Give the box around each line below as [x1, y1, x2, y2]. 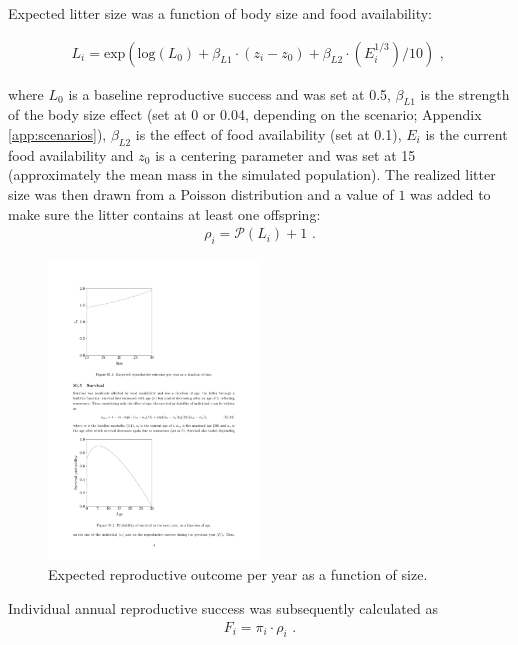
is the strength [420, 83, 510, 104]
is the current [425, 124, 508, 145]
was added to [410, 184, 491, 204]
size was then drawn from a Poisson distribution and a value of [8, 184, 394, 204]
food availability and [8, 144, 134, 165]
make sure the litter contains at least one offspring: [8, 203, 321, 224]
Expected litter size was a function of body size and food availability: [8, 3, 432, 23]
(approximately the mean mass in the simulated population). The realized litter [8, 164, 496, 185]
